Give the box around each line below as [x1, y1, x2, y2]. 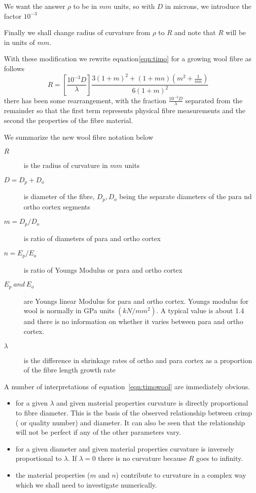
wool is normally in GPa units [24, 305, 115, 316]
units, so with [113, 1, 155, 11]
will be [225, 27, 246, 38]
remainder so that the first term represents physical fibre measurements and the [4, 105, 246, 116]
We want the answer [4, 1, 66, 11]
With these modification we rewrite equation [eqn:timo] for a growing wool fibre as [4, 53, 252, 64]
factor [4, 10, 22, 21]
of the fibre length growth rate [24, 365, 116, 375]
